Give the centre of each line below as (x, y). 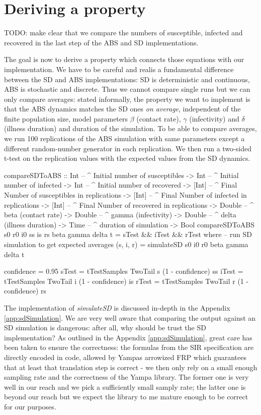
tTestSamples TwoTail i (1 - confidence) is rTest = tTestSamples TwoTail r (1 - (126, 281)
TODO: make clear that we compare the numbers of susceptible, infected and (123, 33)
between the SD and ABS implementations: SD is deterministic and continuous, (127, 79)
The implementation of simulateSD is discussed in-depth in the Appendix (117, 307)
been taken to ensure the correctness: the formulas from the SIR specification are (129, 347)
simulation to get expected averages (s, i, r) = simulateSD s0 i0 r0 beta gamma (126, 244)
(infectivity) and (214, 118)
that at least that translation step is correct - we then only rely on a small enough (131, 367)
